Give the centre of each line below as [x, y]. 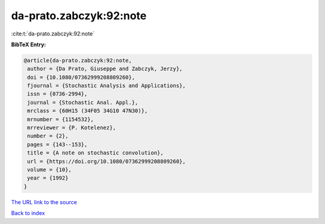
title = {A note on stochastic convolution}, [95, 153]
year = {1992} [48, 178]
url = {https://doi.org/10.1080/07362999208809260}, [107, 161]
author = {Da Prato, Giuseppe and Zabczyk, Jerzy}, [105, 69]
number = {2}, [48, 136]
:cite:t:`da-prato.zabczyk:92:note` [53, 34]
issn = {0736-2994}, [57, 94]
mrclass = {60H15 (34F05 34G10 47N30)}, [88, 111]
